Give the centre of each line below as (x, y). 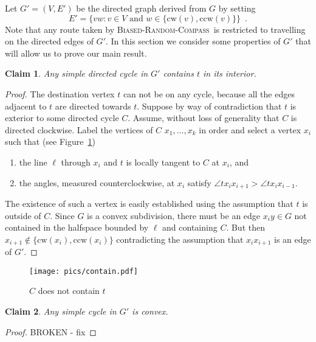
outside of (23, 215)
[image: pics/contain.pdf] (84, 271)
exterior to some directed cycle (62, 118)
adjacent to (26, 106)
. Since (62, 215)
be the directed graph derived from (141, 8)
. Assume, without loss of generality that (204, 118)
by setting (237, 8)
